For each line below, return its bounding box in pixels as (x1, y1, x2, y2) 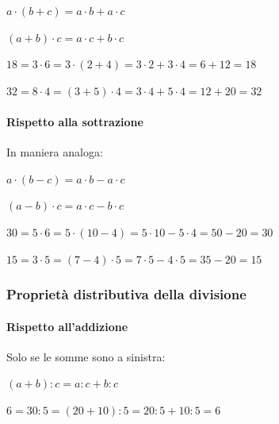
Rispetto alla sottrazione (6, 113, 143, 129)
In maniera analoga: (6, 144, 103, 160)
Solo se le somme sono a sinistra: (6, 348, 166, 364)
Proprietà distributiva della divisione (6, 284, 247, 304)
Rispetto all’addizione (6, 318, 128, 334)
